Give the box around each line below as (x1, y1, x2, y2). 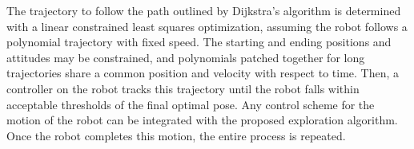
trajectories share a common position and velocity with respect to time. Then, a (6, 65, 400, 81)
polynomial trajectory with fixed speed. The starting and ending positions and (6, 33, 392, 50)
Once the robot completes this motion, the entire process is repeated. (6, 127, 346, 143)
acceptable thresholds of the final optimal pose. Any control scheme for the (6, 96, 375, 112)
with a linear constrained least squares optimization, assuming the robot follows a (6, 18, 408, 34)
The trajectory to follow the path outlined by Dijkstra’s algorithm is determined (6, 2, 401, 18)
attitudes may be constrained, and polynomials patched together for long (6, 49, 365, 65)
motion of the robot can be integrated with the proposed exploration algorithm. (6, 112, 398, 128)
